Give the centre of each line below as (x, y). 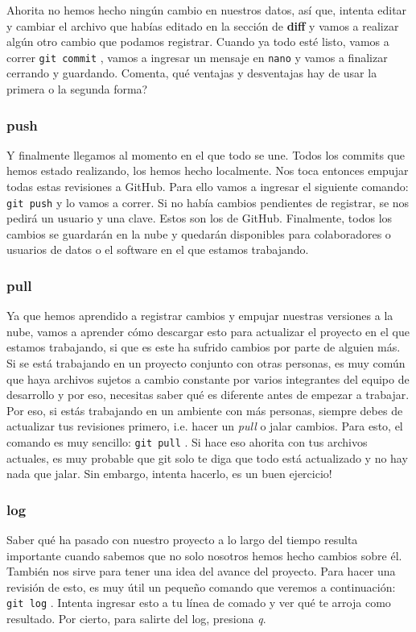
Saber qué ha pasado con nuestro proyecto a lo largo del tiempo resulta (182, 540)
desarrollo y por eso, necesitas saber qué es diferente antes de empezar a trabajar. (208, 395)
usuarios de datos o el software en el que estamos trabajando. (158, 249)
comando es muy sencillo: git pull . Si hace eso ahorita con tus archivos (187, 442)
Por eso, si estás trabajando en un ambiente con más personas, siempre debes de (205, 410)
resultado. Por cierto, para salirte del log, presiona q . (136, 619)
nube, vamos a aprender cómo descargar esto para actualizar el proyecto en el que (208, 331)
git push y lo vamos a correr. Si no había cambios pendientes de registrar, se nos (208, 202)
